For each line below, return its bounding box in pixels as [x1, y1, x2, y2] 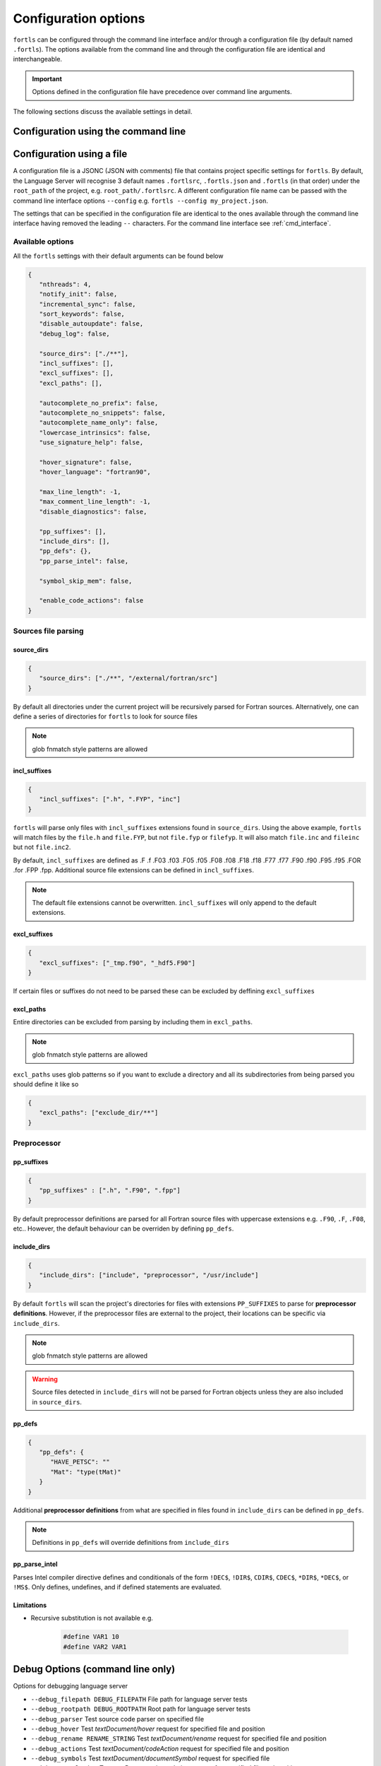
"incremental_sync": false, [39, 300, 137, 308]
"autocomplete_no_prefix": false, [39, 399, 159, 407]
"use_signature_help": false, [39, 439, 144, 446]
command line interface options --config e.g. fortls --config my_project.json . [13, 196, 268, 205]
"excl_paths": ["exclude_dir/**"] [39, 1109, 159, 1117]
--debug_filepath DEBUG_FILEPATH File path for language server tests [30, 1695, 248, 1703]
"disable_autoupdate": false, [39, 320, 144, 328]
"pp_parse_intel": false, [39, 557, 129, 565]
